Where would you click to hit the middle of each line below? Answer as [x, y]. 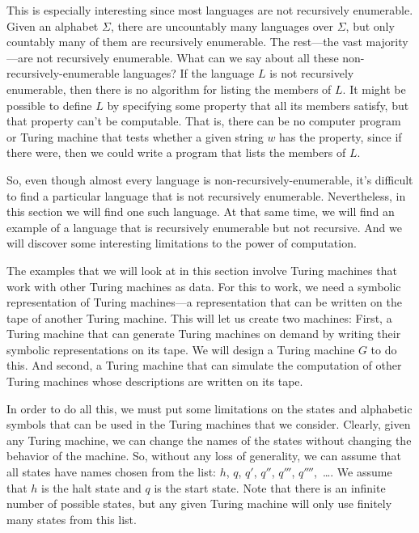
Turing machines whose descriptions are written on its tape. [155, 381]
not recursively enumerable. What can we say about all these [188, 57]
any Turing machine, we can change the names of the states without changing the [209, 440]
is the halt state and [91, 487]
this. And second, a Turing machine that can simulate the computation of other [204, 365]
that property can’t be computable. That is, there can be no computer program [204, 121]
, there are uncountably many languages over [222, 25]
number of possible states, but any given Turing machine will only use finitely [199, 503]
